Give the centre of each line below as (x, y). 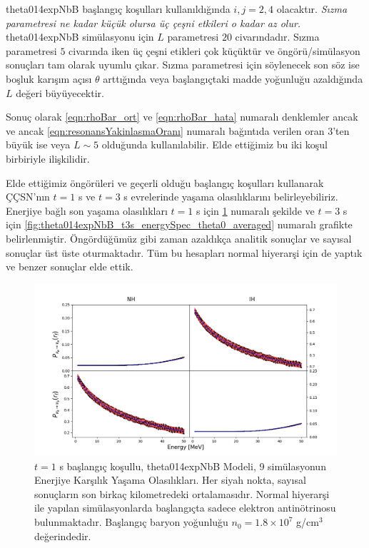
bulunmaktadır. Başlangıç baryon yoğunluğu (131, 522)
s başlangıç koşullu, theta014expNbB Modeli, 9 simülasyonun (193, 466)
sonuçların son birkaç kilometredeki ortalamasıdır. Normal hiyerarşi (182, 493)
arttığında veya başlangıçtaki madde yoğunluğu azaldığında (233, 78)
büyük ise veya (38, 144)
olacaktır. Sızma (312, 9)
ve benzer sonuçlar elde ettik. (70, 267)
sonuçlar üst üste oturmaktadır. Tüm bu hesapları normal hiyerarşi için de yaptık (184, 252)
